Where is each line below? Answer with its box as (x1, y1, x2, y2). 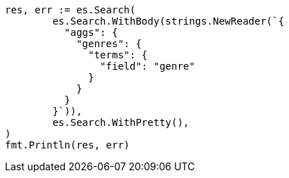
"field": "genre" (99, 61, 195, 72)
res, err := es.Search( (5, 4, 136, 15)
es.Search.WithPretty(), (52, 117, 190, 128)
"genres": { (76, 38, 142, 49)
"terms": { (88, 49, 148, 61)
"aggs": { (64, 27, 118, 38)
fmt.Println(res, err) (5, 139, 130, 151)
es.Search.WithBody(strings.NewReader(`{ (52, 15, 285, 27)
